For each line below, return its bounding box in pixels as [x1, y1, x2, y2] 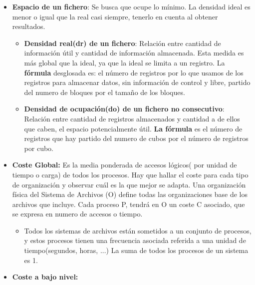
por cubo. [24, 142, 53, 153]
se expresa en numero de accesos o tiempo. [12, 208, 143, 219]
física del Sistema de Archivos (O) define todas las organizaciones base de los [12, 189, 248, 199]
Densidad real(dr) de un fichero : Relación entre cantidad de [24, 37, 221, 48]
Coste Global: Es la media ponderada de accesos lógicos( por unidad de [12, 159, 237, 170]
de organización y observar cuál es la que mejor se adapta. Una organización [12, 179, 246, 189]
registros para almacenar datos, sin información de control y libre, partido [24, 77, 251, 87]
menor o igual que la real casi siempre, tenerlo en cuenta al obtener [12, 11, 218, 21]
